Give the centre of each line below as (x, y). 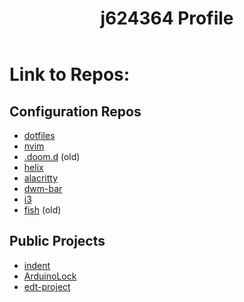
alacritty (41, 178)
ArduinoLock (50, 276)
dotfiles (39, 135)
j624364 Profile (167, 18)
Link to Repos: (70, 74)
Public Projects (57, 241)
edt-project (47, 286)
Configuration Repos (75, 111)
